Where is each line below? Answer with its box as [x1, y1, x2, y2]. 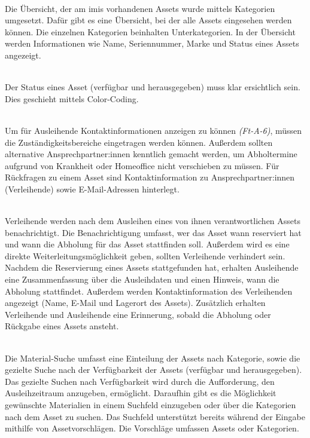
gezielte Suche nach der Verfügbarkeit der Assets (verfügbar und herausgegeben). [5, 363, 302, 376]
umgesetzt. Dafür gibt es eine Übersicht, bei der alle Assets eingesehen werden [5, 14, 292, 26]
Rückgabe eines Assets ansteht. [5, 320, 119, 332]
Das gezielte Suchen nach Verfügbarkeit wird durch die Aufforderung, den [5, 375, 275, 387]
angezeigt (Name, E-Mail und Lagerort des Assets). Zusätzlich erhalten [5, 296, 266, 309]
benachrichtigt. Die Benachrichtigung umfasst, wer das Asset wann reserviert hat [5, 226, 302, 238]
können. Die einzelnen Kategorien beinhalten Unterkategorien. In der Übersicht [5, 25, 296, 38]
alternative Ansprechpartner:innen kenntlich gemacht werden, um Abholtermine [5, 148, 297, 160]
